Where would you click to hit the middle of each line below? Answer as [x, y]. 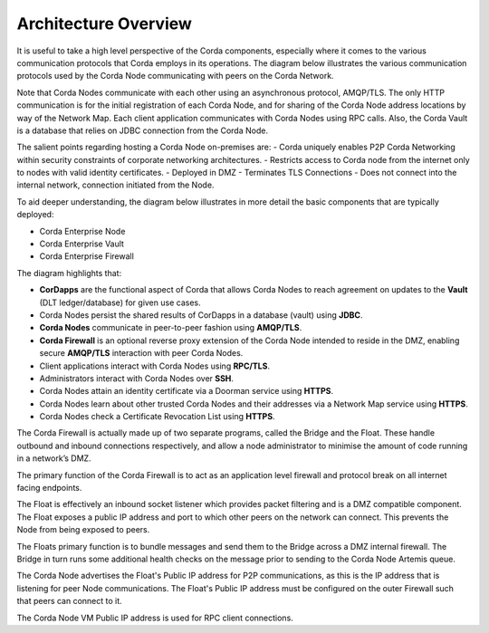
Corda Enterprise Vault [81, 244]
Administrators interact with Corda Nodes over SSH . [137, 378]
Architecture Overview [104, 24]
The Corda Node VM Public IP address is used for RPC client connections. [155, 618]
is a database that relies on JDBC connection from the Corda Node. [143, 130]
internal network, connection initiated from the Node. [115, 185]
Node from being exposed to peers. [83, 530]
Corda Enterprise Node [82, 231]
